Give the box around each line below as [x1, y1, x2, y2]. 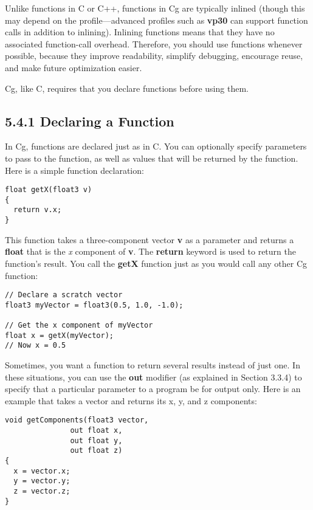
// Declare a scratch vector [5, 291, 123, 300]
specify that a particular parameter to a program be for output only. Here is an [5, 382, 301, 395]
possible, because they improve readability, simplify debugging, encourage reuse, [5, 49, 303, 62]
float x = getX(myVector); [5, 331, 114, 340]
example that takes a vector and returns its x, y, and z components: [5, 394, 257, 407]
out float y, [70, 436, 123, 445]
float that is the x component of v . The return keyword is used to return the [5, 245, 296, 258]
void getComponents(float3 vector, [5, 416, 149, 425]
